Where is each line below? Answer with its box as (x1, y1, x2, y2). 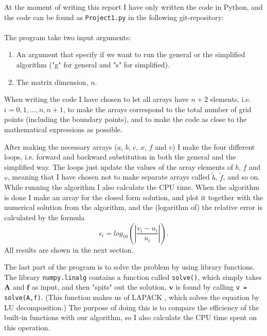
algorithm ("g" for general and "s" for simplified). (16, 59, 170, 70)
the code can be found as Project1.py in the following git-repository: (4, 11, 224, 22)
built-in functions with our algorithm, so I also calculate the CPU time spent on (4, 312, 257, 323)
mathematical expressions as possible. (4, 124, 122, 134)
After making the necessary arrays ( (4, 141, 117, 152)
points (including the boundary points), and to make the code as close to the (4, 114, 247, 125)
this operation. (4, 322, 50, 332)
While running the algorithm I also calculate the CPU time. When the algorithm (4, 182, 259, 192)
